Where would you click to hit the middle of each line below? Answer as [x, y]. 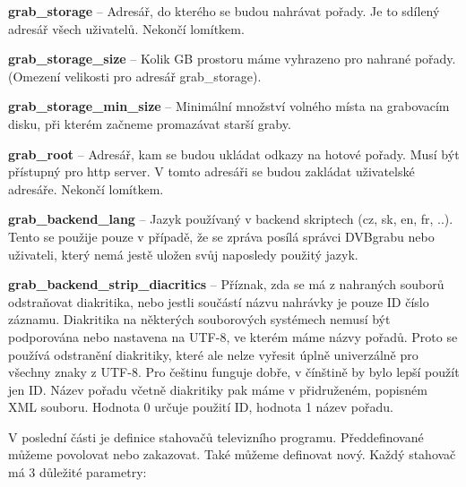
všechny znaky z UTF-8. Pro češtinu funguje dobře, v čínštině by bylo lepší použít [234, 372]
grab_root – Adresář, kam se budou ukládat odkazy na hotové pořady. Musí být [234, 154]
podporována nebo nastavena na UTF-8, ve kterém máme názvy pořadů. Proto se [233, 336]
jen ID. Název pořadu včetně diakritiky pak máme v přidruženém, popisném [218, 389]
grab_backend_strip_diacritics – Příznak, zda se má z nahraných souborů [226, 284]
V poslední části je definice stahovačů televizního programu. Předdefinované [216, 436]
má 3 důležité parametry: [78, 472]
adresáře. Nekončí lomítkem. [86, 188]
